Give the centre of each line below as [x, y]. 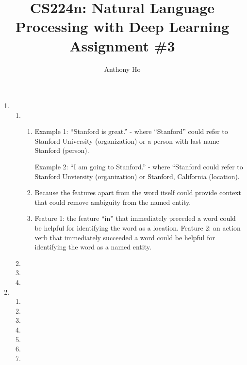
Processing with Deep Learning [122, 26]
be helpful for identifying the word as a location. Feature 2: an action [138, 228]
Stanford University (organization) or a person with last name [127, 141]
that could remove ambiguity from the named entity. [113, 202]
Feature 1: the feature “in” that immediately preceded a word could [135, 218]
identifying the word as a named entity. [93, 247]
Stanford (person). [62, 150]
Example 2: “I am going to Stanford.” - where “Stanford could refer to [139, 167]
